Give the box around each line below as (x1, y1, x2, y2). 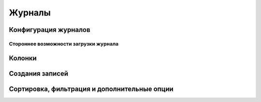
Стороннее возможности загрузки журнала (9, 40, 119, 47)
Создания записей (9, 69, 69, 77)
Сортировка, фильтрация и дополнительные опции (9, 85, 174, 93)
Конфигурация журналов (9, 26, 90, 34)
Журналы (9, 7, 51, 18)
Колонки (9, 54, 37, 62)
